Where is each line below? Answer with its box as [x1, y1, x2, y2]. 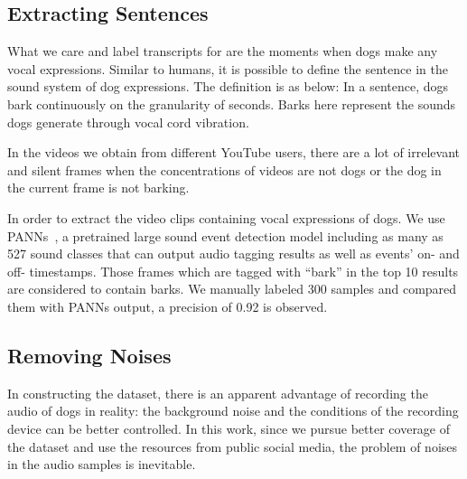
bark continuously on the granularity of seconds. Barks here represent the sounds [7, 94, 456, 113]
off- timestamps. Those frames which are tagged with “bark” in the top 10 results [7, 261, 459, 280]
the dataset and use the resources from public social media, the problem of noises [7, 437, 458, 456]
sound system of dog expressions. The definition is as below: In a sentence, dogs [7, 77, 449, 96]
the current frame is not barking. [7, 178, 190, 197]
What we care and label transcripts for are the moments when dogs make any [7, 42, 438, 61]
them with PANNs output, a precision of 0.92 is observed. [7, 296, 328, 315]
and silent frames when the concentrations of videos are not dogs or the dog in [7, 160, 442, 179]
